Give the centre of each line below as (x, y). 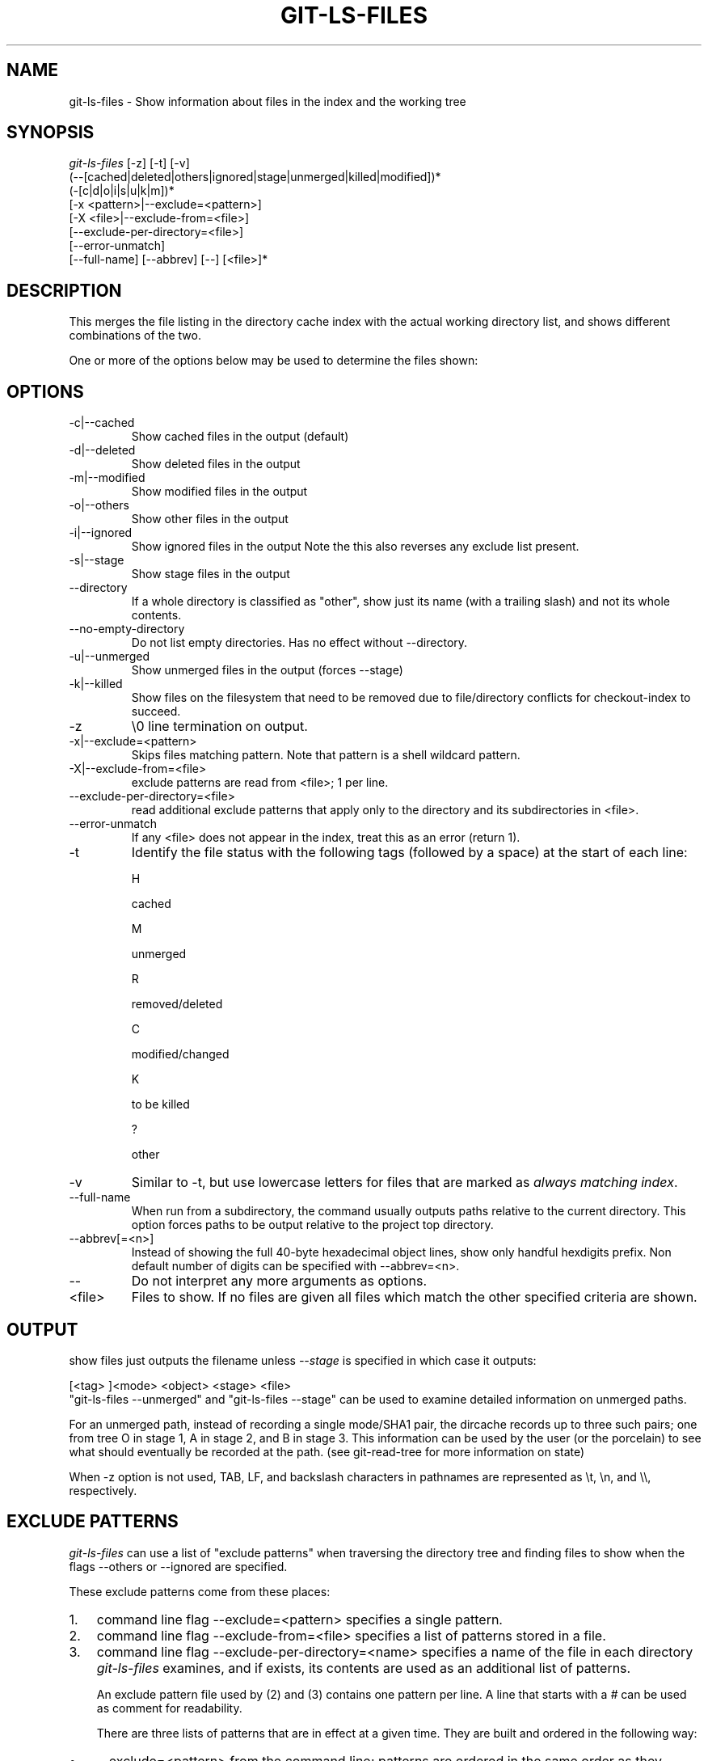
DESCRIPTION (64, 290)
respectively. (103, 1490)
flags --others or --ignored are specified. (178, 1566)
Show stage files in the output (211, 574)
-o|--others (99, 505)
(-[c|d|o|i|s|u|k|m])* (122, 191)
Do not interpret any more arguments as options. (279, 1281)
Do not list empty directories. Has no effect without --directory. (299, 643)
